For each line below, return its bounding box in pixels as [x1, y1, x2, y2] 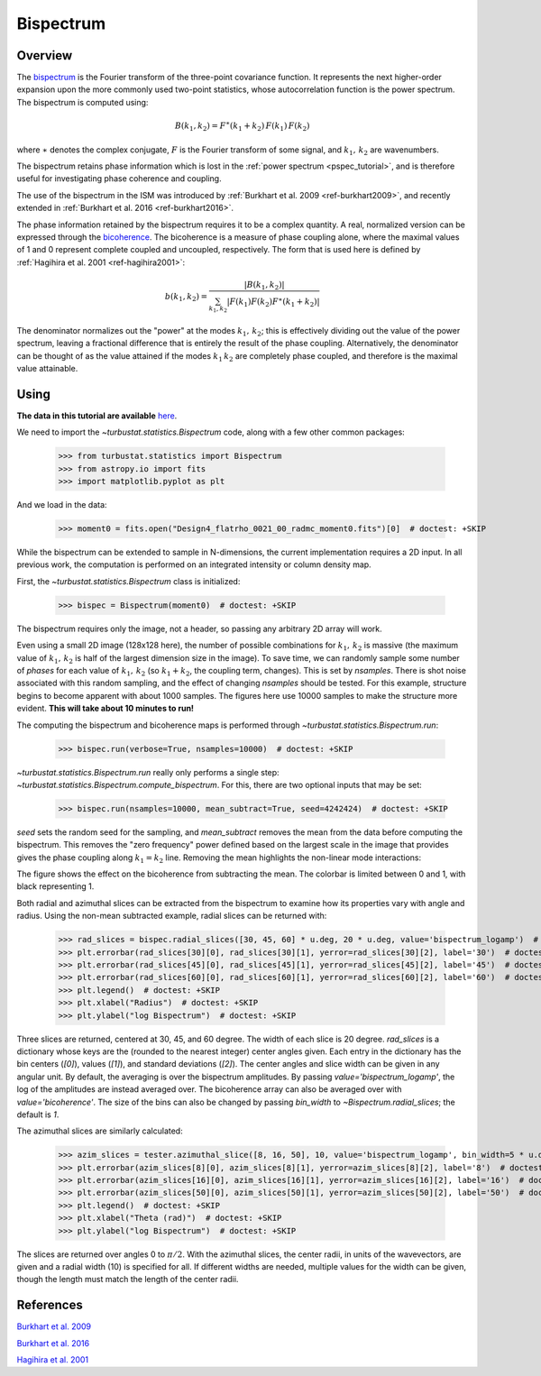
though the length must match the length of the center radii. [16, 1274, 239, 1285]
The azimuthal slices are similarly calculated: [16, 1125, 184, 1136]
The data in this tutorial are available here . [16, 410, 178, 421]
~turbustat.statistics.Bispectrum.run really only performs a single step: [16, 766, 280, 777]
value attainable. [16, 363, 78, 374]
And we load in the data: [16, 500, 107, 510]
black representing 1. [16, 881, 95, 892]
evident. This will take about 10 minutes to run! [16, 703, 194, 714]
